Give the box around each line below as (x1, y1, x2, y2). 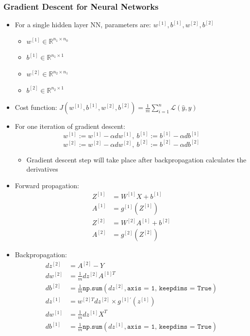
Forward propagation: (15, 180, 79, 190)
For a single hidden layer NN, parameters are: (15, 19, 151, 30)
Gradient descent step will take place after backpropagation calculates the (26, 154, 247, 164)
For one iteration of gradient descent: (15, 121, 125, 131)
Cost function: (15, 102, 57, 112)
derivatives (26, 164, 58, 174)
